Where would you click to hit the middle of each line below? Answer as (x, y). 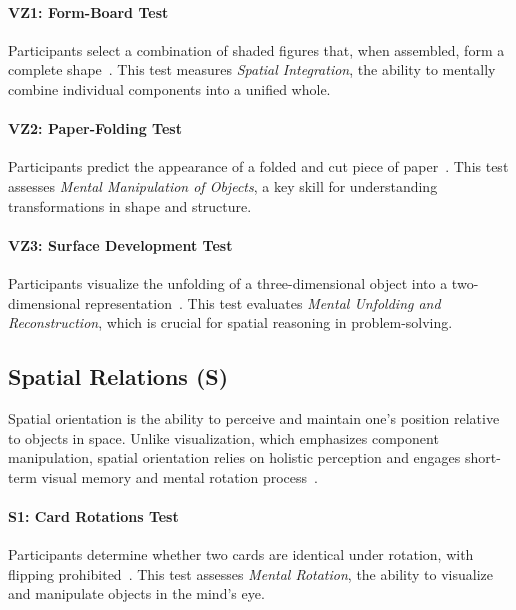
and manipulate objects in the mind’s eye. (136, 593)
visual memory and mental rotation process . (179, 476)
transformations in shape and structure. (130, 205)
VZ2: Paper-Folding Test (95, 128)
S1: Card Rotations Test (93, 515)
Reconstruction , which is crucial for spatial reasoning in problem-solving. (230, 322)
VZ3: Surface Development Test (120, 244)
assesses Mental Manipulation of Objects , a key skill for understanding (223, 185)
